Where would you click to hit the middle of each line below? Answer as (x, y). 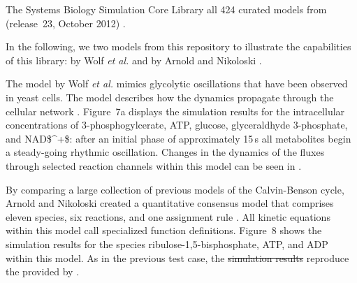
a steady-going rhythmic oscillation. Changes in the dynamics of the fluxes (165, 152)
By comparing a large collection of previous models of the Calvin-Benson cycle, (175, 189)
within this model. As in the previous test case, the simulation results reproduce (177, 257)
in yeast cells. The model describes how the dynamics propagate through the (170, 97)
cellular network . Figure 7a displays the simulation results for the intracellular (175, 111)
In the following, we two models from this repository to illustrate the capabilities (178, 46)
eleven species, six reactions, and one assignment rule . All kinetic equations (168, 216)
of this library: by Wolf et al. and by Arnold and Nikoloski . (134, 60)
